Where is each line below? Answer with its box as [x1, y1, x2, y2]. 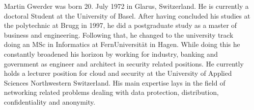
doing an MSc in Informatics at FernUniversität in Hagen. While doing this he [4, 39, 240, 49]
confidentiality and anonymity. [4, 96, 95, 107]
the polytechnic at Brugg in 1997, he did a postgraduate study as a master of [4, 20, 237, 30]
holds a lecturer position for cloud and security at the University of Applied [4, 68, 232, 78]
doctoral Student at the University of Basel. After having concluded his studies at [4, 10, 251, 21]
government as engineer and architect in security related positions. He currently [4, 58, 244, 68]
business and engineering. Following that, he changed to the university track [4, 29, 233, 40]
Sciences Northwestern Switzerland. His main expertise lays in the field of [4, 77, 226, 88]
